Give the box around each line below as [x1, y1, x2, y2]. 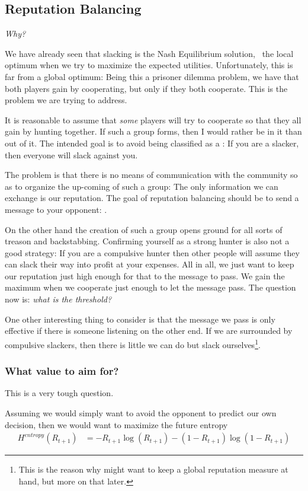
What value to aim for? [5, 364, 119, 378]
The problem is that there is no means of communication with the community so [5, 168, 298, 181]
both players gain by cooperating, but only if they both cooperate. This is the [5, 82, 288, 94]
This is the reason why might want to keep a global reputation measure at [18, 463, 288, 476]
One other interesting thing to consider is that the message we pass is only [5, 313, 275, 325]
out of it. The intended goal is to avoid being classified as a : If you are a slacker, [5, 136, 299, 149]
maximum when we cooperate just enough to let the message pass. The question [5, 281, 296, 294]
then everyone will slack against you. [5, 148, 138, 161]
